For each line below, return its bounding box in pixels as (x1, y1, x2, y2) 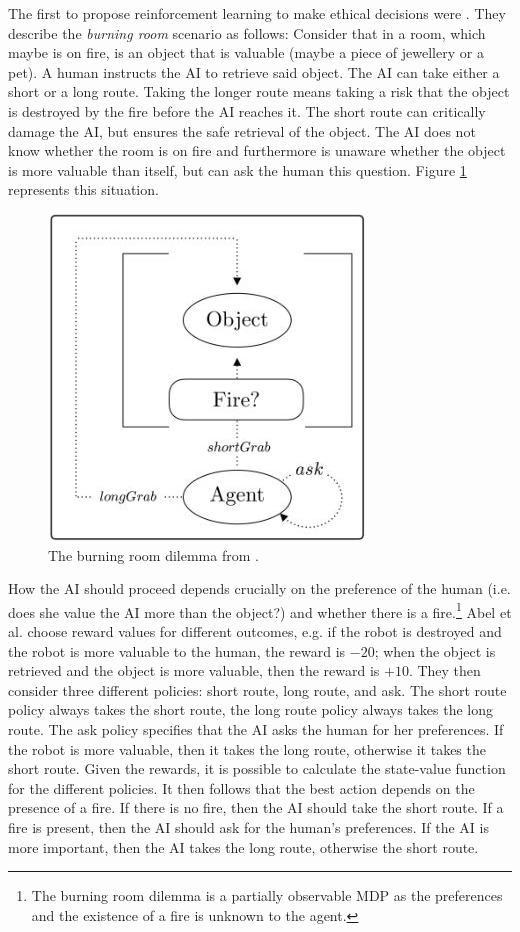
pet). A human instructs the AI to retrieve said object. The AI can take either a (8, 61, 500, 82)
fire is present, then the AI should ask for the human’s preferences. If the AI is (8, 816, 489, 837)
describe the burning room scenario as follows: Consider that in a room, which (8, 22, 486, 43)
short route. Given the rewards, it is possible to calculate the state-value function (8, 758, 506, 779)
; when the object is (374, 640, 496, 661)
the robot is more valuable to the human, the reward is (8, 640, 346, 661)
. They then (408, 660, 481, 681)
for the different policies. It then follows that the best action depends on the (8, 777, 475, 798)
